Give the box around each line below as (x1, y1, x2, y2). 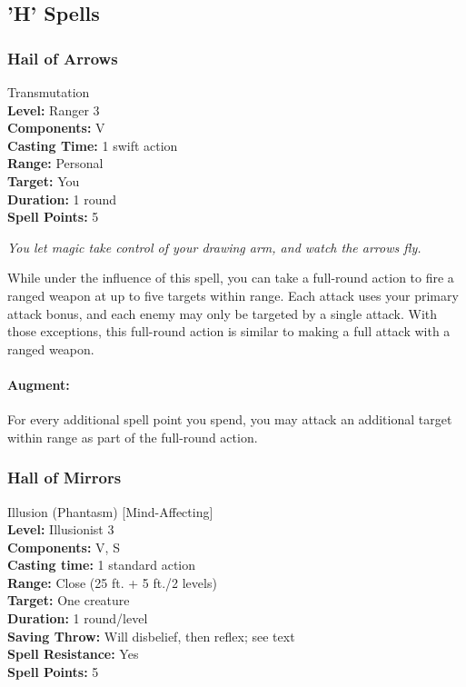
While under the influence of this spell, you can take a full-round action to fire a (7, 268, 454, 287)
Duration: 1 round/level (7, 609, 148, 628)
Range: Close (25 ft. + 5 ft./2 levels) (7, 572, 217, 592)
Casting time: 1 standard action (7, 555, 196, 574)
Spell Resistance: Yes (7, 644, 139, 663)
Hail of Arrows (7, 46, 118, 69)
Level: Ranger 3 (7, 100, 100, 119)
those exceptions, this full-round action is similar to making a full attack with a (7, 322, 451, 341)
